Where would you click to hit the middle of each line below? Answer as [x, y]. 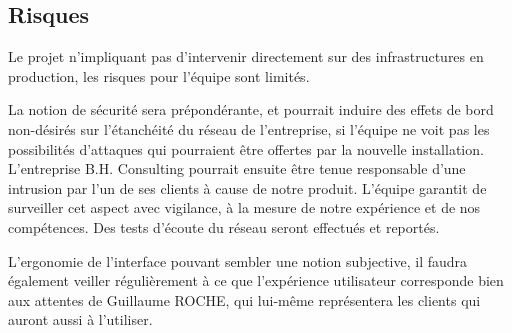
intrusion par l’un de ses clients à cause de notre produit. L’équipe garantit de [247, 187]
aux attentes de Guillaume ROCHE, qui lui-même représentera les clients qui [244, 299]
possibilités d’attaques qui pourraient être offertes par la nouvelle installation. [246, 148]
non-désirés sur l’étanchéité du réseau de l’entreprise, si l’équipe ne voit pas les [249, 128]
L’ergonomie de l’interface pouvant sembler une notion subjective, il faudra [238, 260]
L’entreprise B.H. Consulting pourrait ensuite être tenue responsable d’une [237, 168]
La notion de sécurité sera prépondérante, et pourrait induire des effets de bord [251, 109]
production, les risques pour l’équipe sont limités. [159, 75]
